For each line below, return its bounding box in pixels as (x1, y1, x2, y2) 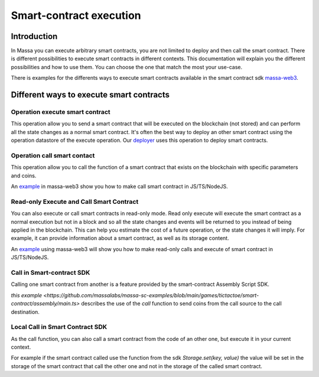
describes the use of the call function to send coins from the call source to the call (81, 300, 282, 307)
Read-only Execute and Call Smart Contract (11, 197, 139, 206)
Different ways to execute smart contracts (11, 90, 170, 100)
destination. (11, 308, 40, 316)
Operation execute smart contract (11, 108, 110, 116)
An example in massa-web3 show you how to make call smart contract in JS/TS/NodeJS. (11, 183, 228, 190)
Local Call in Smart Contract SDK (11, 323, 108, 331)
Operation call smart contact (11, 151, 95, 160)
